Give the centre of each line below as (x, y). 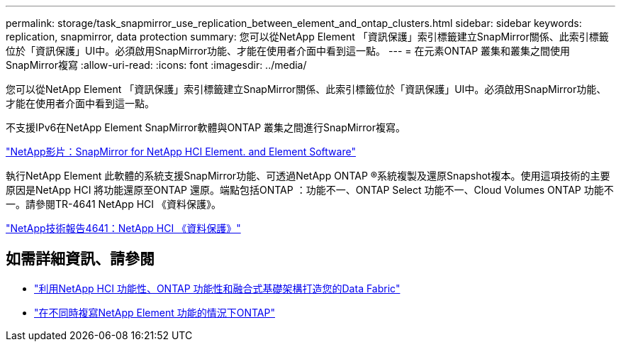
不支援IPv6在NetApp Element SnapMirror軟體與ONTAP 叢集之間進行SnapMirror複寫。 (206, 127)
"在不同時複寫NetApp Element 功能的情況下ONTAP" (155, 312)
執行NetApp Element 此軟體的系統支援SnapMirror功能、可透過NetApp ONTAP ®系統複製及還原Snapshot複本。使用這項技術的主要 (308, 176)
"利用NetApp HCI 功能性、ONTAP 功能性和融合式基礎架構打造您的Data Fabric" (217, 288)
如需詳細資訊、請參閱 (80, 259)
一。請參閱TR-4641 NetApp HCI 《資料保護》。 (113, 204)
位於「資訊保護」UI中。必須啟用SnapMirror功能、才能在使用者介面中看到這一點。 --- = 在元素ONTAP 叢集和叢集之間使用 (288, 51)
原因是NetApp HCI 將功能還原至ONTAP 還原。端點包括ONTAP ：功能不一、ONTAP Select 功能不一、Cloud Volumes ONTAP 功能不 (310, 190)
